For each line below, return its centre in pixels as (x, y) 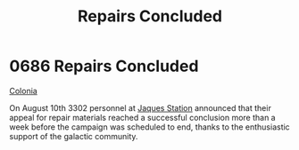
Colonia (23, 91)
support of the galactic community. (74, 136)
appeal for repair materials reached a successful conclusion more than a (142, 117)
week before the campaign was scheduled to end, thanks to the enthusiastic (149, 127)
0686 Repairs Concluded (104, 66)
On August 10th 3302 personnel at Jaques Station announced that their (141, 107)
